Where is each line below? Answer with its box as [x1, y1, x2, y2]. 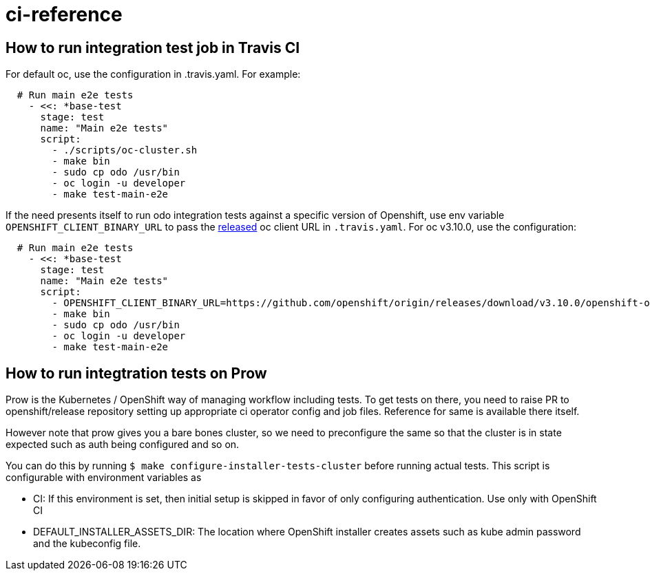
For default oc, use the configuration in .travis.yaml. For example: [6, 68, 301, 81]
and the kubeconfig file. [33, 537, 141, 550]
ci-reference [6, 3, 123, 26]
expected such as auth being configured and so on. [6, 438, 240, 451]
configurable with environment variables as [6, 471, 202, 484]
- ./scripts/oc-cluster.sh [52, 145, 198, 156]
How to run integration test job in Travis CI [6, 39, 300, 56]
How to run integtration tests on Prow [6, 364, 267, 382]
